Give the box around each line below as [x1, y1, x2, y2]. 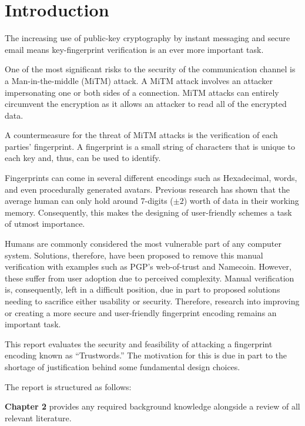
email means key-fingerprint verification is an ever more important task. [5, 43, 264, 55]
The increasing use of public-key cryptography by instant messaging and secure [5, 32, 290, 44]
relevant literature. [5, 411, 72, 424]
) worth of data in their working [183, 194, 299, 207]
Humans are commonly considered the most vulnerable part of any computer [5, 237, 281, 250]
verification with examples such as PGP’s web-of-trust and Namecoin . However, [5, 260, 291, 273]
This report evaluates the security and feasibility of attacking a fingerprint [5, 337, 273, 350]
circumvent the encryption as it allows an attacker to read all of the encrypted [5, 98, 287, 110]
